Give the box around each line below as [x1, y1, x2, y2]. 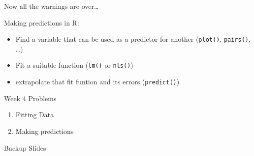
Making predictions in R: [4, 17, 79, 27]
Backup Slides [4, 142, 46, 153]
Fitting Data [15, 109, 54, 120]
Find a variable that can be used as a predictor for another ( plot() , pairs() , [15, 34, 251, 44]
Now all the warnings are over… [4, 1, 99, 11]
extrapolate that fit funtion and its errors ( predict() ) [15, 77, 180, 87]
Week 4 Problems [4, 93, 57, 103]
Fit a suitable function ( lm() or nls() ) [15, 60, 133, 70]
